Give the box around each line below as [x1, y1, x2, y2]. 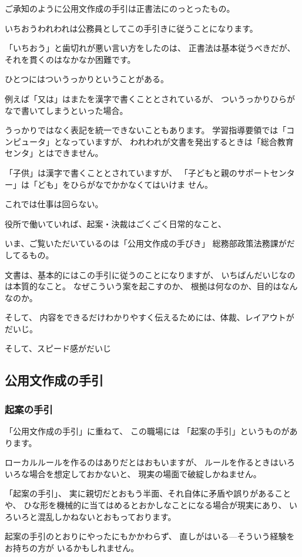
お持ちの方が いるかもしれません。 [5, 541, 139, 553]
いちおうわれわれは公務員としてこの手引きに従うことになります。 [5, 22, 258, 34]
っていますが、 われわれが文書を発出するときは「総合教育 [70, 135, 294, 147]
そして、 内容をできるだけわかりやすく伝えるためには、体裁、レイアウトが [5, 311, 294, 323]
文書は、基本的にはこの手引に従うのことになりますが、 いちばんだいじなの [5, 268, 296, 281]
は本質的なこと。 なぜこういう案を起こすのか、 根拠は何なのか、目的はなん [5, 280, 298, 292]
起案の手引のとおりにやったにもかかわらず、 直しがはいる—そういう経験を [5, 530, 295, 542]
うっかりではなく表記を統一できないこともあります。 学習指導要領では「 [5, 124, 287, 136]
